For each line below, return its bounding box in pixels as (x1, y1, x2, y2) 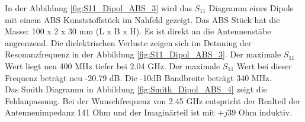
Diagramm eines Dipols (208, 2, 294, 14)
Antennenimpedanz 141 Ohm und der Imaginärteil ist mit (5, 106, 215, 118)
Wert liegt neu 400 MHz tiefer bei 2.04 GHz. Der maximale (5, 59, 220, 72)
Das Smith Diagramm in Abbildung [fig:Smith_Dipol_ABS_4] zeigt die (5, 83, 267, 95)
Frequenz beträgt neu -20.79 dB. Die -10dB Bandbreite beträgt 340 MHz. (5, 71, 272, 84)
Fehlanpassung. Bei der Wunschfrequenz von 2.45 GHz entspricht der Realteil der (5, 94, 300, 107)
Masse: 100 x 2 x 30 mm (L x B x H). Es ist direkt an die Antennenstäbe (5, 25, 271, 37)
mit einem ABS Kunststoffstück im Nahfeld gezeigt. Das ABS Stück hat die (5, 13, 280, 25)
